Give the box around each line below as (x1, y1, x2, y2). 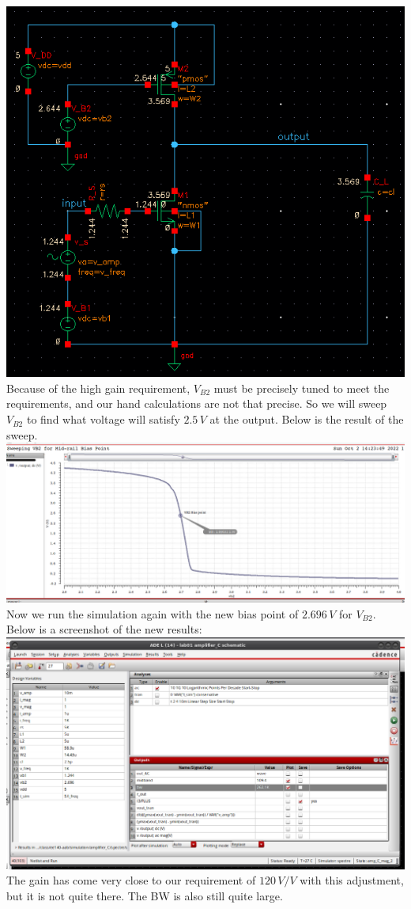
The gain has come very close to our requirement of (6, 872, 256, 888)
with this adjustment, (300, 872, 404, 888)
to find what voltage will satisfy (26, 411, 180, 428)
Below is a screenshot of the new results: (6, 621, 202, 637)
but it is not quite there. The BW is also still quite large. (6, 887, 283, 903)
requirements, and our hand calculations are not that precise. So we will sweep (6, 395, 387, 412)
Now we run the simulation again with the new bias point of (6, 605, 299, 622)
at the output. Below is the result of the (209, 411, 404, 428)
